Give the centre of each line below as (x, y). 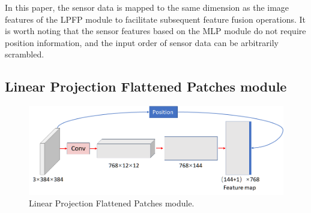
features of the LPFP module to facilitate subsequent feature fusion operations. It (155, 19)
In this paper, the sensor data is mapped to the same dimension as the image (147, 7)
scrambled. (25, 54)
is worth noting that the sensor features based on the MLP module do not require (155, 31)
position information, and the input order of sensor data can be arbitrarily (142, 42)
